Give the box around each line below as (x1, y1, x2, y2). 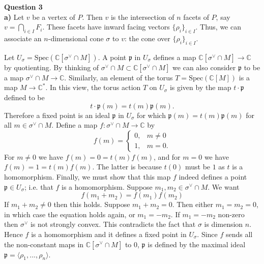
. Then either (172, 199, 213, 210)
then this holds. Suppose (53, 199, 130, 210)
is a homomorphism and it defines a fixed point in (31, 228, 187, 239)
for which (137, 109, 166, 120)
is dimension (204, 219, 243, 229)
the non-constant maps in (4, 239, 84, 249)
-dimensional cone (48, 33, 104, 43)
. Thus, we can (195, 21, 242, 32)
